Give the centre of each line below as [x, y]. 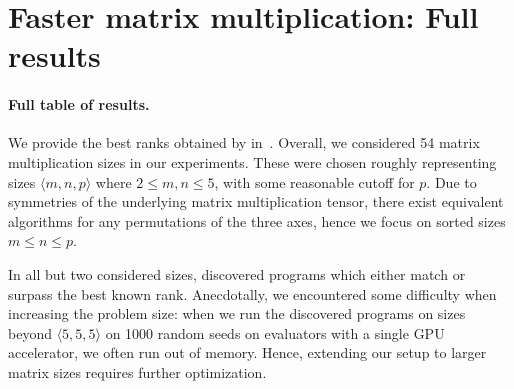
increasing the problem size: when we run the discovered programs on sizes [237, 313]
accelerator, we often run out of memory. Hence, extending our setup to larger [247, 352]
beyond [30, 332]
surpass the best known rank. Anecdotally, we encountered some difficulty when [252, 293]
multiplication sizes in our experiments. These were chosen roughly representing [252, 161]
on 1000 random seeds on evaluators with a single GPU [275, 332]
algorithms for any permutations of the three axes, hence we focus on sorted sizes [257, 220]
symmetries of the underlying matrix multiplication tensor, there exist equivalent [256, 201]
